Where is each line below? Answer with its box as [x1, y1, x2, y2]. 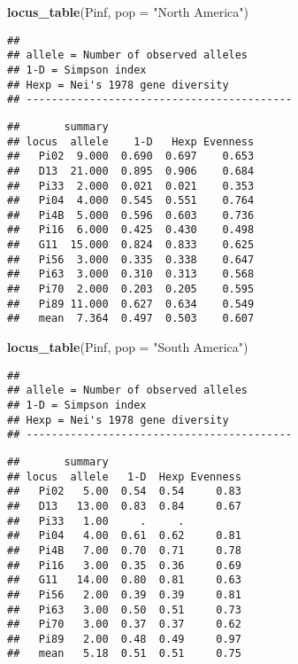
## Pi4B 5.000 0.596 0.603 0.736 [7, 208, 255, 222]
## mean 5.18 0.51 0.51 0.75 [7, 647, 241, 660]
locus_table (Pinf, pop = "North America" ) [7, 3, 248, 20]
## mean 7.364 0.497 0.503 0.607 [7, 312, 255, 325]
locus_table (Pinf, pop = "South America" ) [7, 338, 248, 356]
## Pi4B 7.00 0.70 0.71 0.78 [7, 543, 241, 557]
